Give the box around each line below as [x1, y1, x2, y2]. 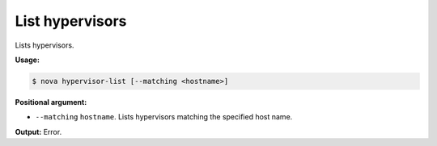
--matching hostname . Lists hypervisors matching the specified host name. [35, 112, 293, 122]
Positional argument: [15, 97, 87, 106]
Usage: [15, 55, 40, 65]
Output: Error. [15, 127, 62, 136]
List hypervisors [15, 12, 127, 30]
